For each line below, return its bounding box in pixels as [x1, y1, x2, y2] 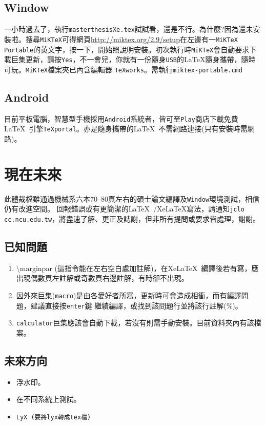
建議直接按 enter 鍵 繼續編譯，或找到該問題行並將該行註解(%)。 [30, 300, 242, 311]
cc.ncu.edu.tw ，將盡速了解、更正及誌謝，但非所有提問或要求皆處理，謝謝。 [4, 214, 260, 224]
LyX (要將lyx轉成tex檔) [16, 414, 91, 421]
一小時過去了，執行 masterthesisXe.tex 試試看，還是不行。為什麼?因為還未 [4, 24, 253, 34]
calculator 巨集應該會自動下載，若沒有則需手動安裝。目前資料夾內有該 [16, 317, 254, 328]
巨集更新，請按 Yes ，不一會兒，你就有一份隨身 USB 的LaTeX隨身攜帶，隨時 [11, 54, 256, 65]
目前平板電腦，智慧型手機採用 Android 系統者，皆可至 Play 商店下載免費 [4, 113, 238, 124]
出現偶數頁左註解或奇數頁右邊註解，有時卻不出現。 [16, 273, 189, 283]
